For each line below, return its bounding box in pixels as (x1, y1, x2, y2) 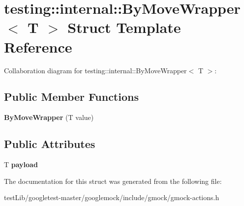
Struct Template (67, 17, 181, 37)
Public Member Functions (4, 89, 139, 104)
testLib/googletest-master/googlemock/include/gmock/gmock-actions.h (4, 192, 219, 203)
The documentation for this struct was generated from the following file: (4, 176, 222, 186)
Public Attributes (4, 136, 95, 151)
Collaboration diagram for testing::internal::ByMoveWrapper (4, 65, 187, 75)
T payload (4, 159, 38, 170)
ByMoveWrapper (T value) (4, 112, 94, 122)
